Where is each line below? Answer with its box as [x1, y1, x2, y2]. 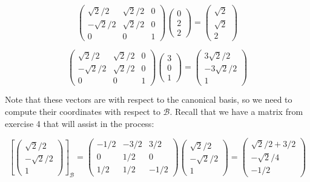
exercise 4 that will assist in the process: [5, 117, 154, 129]
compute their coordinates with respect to [5, 105, 160, 118]
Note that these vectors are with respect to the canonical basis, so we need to [5, 93, 292, 106]
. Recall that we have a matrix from [170, 105, 303, 118]
